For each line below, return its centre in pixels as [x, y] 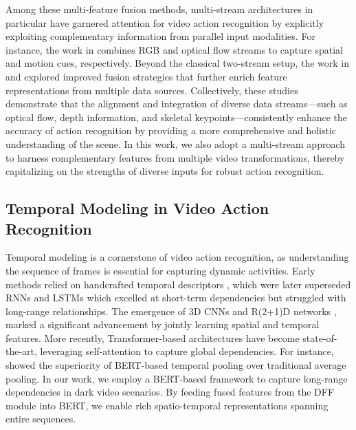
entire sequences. [41, 419]
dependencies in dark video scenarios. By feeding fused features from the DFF [170, 392]
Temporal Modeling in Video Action [137, 208]
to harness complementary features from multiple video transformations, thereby [175, 157]
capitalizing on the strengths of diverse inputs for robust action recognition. [165, 171]
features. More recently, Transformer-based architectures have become [153, 337]
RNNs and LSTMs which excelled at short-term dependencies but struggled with [176, 298]
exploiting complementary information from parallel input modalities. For [160, 36]
